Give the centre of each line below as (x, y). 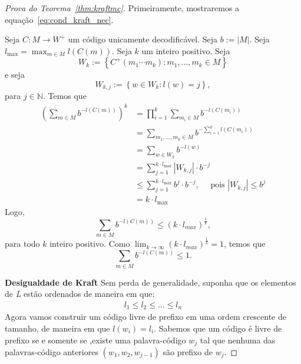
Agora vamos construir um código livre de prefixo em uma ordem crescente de (146, 317)
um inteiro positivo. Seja (186, 50)
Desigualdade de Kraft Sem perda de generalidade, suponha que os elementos (150, 282)
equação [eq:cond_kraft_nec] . (59, 19)
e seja (15, 75)
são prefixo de (188, 351)
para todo (22, 244)
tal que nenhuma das (238, 340)
